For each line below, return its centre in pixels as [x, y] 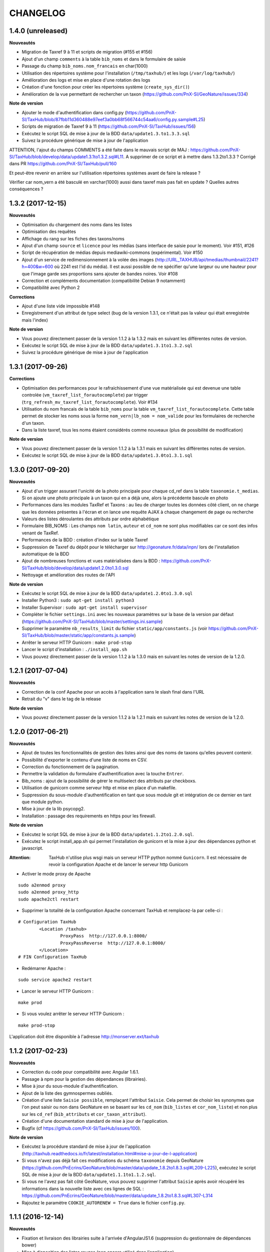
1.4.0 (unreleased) [38, 31]
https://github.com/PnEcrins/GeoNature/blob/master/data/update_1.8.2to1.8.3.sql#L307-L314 [117, 1196]
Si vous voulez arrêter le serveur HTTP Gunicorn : [73, 1014]
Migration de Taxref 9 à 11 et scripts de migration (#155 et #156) [87, 52]
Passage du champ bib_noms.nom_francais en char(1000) [85, 66]
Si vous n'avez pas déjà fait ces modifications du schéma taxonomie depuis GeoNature [112, 1161]
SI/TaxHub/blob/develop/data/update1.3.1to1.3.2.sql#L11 [66, 156]
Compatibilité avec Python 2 [51, 287]
